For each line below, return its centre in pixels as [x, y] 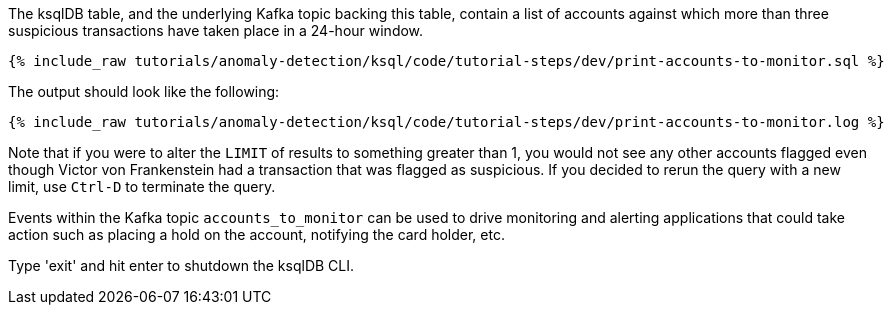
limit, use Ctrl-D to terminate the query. [142, 186]
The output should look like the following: [144, 91]
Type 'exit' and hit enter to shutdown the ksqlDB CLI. [181, 265]
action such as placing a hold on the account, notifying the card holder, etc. [256, 234]
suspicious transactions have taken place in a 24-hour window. [216, 30]
